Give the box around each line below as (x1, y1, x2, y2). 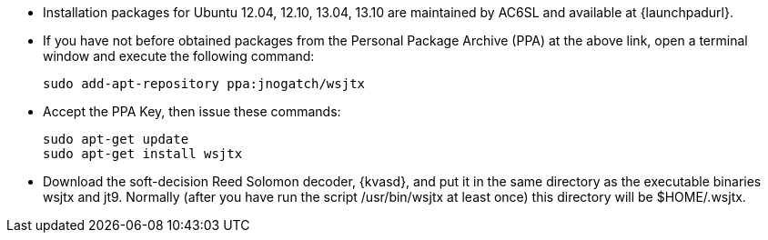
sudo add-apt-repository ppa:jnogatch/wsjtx (43, 76, 366, 91)
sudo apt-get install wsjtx (43, 146, 243, 161)
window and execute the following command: (43, 48, 315, 64)
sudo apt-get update (43, 132, 189, 146)
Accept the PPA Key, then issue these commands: (43, 104, 341, 119)
